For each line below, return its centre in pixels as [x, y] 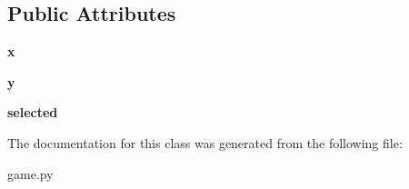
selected [33, 112]
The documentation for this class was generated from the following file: [205, 142]
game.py [30, 173]
